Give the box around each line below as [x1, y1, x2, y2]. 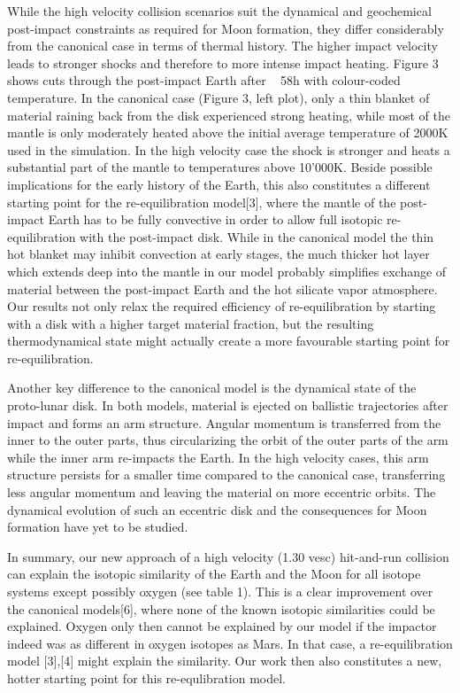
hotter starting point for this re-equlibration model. [7, 668, 287, 687]
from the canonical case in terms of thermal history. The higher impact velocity [7, 36, 438, 55]
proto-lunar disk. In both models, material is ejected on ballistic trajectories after [7, 396, 448, 415]
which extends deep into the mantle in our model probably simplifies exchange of [7, 261, 447, 280]
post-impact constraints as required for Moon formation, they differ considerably [7, 19, 444, 37]
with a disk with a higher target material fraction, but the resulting [7, 314, 374, 332]
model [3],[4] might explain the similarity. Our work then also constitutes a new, [7, 651, 442, 670]
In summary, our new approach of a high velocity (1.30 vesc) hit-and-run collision [7, 547, 449, 565]
